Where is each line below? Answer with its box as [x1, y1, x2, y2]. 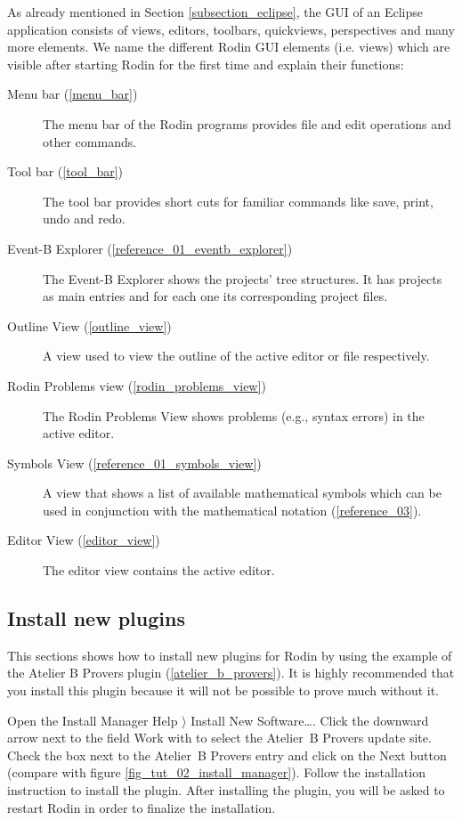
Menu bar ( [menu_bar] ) [7, 85, 138, 103]
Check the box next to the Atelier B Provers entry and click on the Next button [7, 745, 447, 764]
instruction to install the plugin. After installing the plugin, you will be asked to [7, 781, 445, 800]
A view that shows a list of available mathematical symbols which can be [43, 483, 442, 502]
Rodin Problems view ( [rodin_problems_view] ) [7, 376, 266, 394]
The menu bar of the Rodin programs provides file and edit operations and [43, 114, 451, 133]
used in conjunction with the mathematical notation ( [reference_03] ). [43, 500, 422, 519]
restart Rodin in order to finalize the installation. [7, 798, 276, 816]
